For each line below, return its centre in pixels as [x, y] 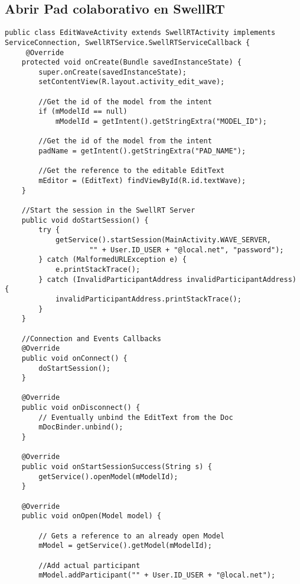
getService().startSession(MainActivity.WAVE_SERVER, [163, 240]
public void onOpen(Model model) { [91, 516]
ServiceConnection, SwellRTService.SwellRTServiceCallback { [128, 42]
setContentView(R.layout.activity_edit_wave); [132, 82]
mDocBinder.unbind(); [81, 427]
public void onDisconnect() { [81, 408]
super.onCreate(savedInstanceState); [112, 72]
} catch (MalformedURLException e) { [112, 260]
